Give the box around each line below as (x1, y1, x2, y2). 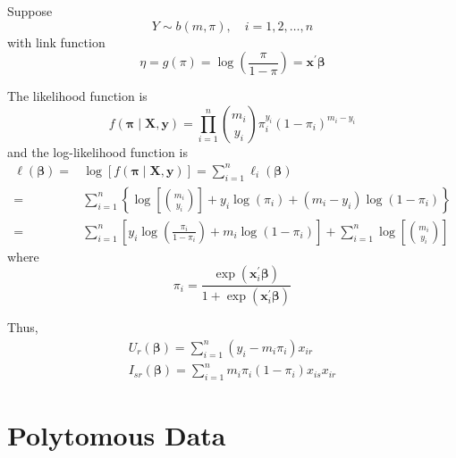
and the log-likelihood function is (7, 142, 188, 161)
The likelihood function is (7, 87, 148, 105)
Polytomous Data (7, 417, 226, 454)
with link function (7, 32, 106, 51)
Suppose (7, 2, 53, 20)
